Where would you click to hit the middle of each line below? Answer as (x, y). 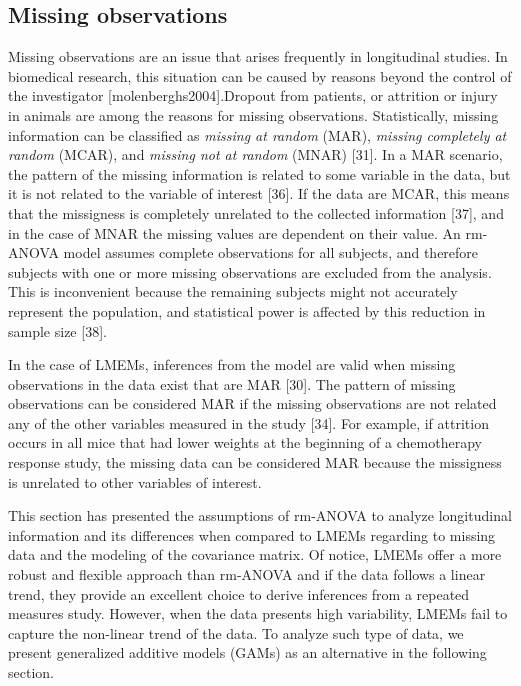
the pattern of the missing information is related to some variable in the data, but (259, 173)
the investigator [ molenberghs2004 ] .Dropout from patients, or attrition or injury (253, 95)
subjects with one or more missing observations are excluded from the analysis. (250, 271)
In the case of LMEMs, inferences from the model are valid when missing (232, 364)
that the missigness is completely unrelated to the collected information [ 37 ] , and (256, 212)
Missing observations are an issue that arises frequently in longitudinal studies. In (258, 56)
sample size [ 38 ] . (57, 330)
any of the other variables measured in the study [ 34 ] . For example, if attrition (248, 422)
